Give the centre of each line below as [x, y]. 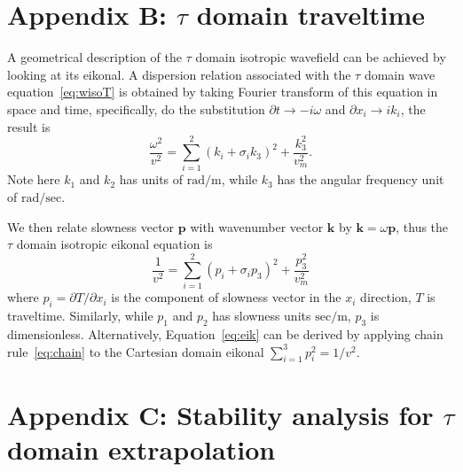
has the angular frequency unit [361, 179]
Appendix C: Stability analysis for [220, 414]
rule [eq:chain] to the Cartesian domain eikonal [136, 351]
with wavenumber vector [257, 226]
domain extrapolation [141, 449]
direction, [386, 297]
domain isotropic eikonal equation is [114, 244]
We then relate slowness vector [91, 226]
